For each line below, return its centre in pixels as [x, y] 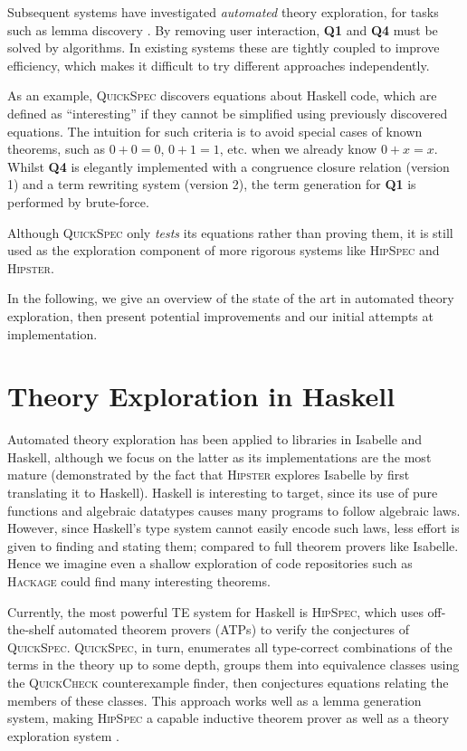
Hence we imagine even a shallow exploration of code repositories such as [210, 563]
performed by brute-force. [78, 201]
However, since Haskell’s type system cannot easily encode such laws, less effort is [233, 528]
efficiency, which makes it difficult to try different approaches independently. [219, 65]
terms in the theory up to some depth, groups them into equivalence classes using [233, 665]
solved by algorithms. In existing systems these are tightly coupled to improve [224, 48]
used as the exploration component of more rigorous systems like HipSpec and [224, 250]
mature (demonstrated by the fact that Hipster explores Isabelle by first [209, 475]
